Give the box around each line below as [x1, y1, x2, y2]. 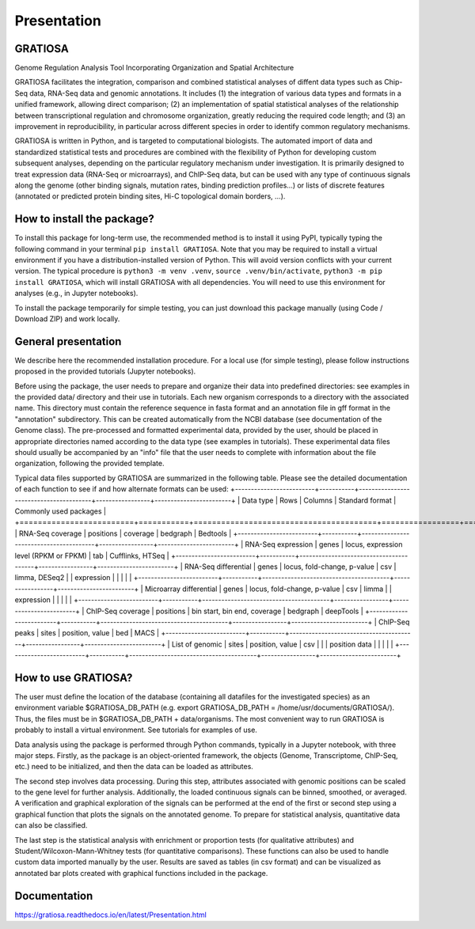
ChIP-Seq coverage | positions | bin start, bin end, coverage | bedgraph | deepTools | [85, 606, 363, 616]
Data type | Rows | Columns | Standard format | [241, 495, 397, 505]
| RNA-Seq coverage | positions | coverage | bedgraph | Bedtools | [14, 529, 232, 538]
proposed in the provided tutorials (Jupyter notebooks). [14, 366, 196, 376]
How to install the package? [14, 212, 154, 226]
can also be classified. [14, 821, 88, 830]
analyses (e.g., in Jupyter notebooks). [14, 289, 139, 298]
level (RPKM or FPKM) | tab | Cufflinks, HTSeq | [14, 551, 169, 560]
